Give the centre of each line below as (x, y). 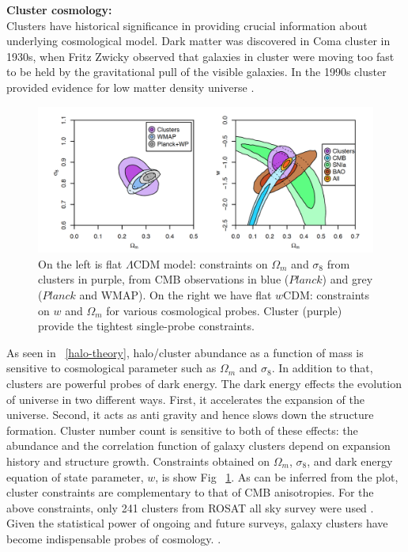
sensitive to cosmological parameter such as (111, 368)
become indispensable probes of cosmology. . (114, 538)
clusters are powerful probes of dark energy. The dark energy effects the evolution (204, 383)
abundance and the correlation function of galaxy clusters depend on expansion (198, 445)
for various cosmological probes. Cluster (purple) (224, 310)
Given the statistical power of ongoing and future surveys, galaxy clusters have (197, 523)
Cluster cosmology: (59, 10)
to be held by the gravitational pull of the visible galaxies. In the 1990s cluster (196, 72)
